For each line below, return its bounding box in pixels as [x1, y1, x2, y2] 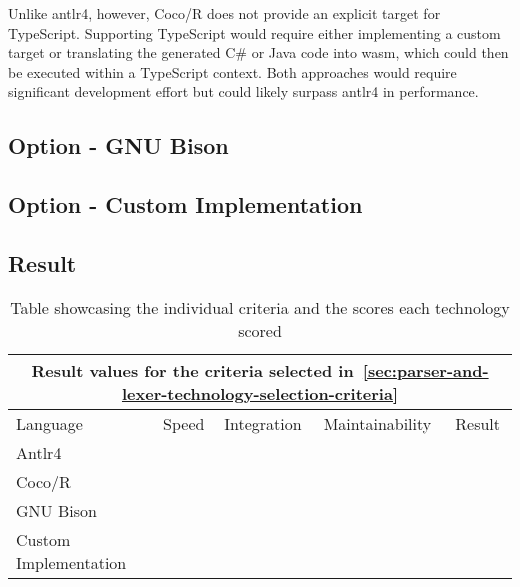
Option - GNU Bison [8, 130, 229, 161]
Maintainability [323, 411, 432, 435]
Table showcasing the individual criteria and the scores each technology [10, 295, 510, 319]
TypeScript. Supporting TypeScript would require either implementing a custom [8, 22, 501, 43]
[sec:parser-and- [362, 358, 489, 382]
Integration [224, 411, 302, 435]
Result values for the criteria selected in [31, 358, 354, 382]
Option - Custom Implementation [8, 189, 363, 220]
